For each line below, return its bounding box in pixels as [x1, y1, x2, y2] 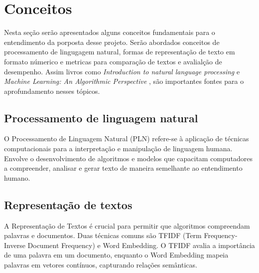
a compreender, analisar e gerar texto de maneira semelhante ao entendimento [4, 163, 243, 173]
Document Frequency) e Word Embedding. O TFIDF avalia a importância [27, 240, 255, 250]
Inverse [4, 240, 25, 250]
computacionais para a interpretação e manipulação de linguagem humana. [4, 143, 233, 154]
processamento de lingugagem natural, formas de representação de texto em [4, 46, 235, 57]
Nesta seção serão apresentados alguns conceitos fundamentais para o [4, 27, 215, 37]
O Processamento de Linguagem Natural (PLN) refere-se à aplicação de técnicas [4, 133, 249, 144]
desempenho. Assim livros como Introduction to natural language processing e [4, 66, 240, 76]
